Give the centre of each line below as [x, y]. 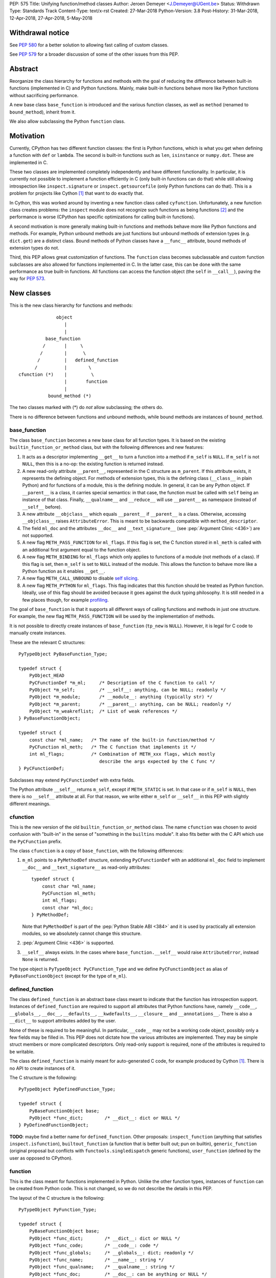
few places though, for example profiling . [66, 600]
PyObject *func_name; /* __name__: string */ [97, 1260]
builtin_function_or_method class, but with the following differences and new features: [107, 447]
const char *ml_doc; [67, 908]
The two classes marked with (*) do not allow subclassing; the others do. [86, 407]
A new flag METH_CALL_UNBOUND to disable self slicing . [80, 578]
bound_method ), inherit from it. [43, 112]
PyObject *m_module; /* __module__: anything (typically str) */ [121, 697]
